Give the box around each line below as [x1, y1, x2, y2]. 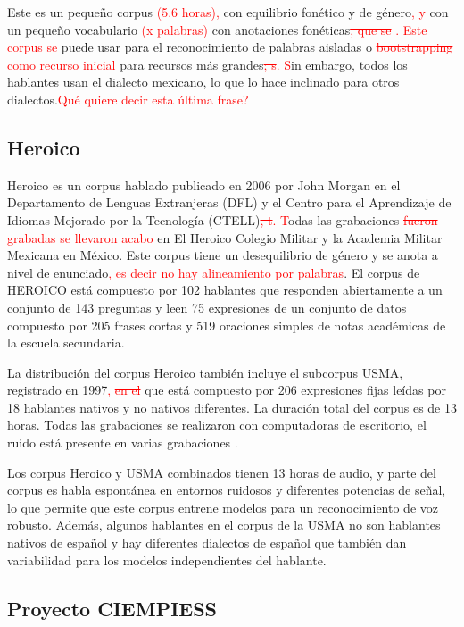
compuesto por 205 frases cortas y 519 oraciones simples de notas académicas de [7, 315, 446, 334]
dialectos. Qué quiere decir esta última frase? [7, 89, 249, 108]
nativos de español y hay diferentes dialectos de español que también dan [7, 533, 407, 552]
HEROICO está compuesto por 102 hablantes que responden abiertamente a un [7, 280, 443, 299]
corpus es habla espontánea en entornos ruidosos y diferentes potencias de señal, [7, 481, 446, 499]
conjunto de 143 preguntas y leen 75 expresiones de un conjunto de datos [7, 297, 407, 316]
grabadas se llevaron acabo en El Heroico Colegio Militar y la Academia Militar [7, 228, 443, 247]
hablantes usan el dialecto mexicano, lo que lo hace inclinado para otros [7, 72, 400, 91]
